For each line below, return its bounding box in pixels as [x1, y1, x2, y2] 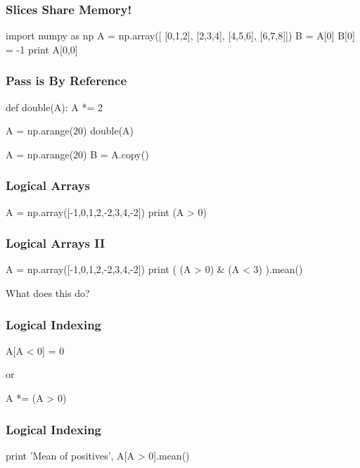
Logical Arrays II [6, 234, 105, 252]
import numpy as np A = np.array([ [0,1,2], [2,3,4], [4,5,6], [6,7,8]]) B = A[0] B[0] [6, 28, 355, 43]
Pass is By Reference [6, 72, 127, 89]
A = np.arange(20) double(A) [6, 123, 134, 138]
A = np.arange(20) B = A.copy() [6, 146, 149, 161]
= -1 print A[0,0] [6, 42, 78, 56]
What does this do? [6, 286, 90, 301]
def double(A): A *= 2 [6, 99, 103, 114]
